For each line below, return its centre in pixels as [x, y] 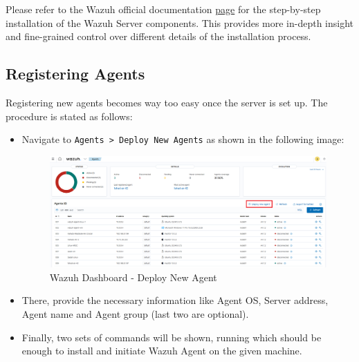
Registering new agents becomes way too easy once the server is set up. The [167, 102]
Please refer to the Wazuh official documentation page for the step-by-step [163, 9]
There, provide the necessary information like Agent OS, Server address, [175, 300]
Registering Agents [75, 74]
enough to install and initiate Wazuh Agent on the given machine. [162, 351]
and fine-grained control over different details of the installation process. [158, 36]
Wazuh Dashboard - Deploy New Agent [133, 277]
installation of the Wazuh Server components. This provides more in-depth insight [180, 22]
